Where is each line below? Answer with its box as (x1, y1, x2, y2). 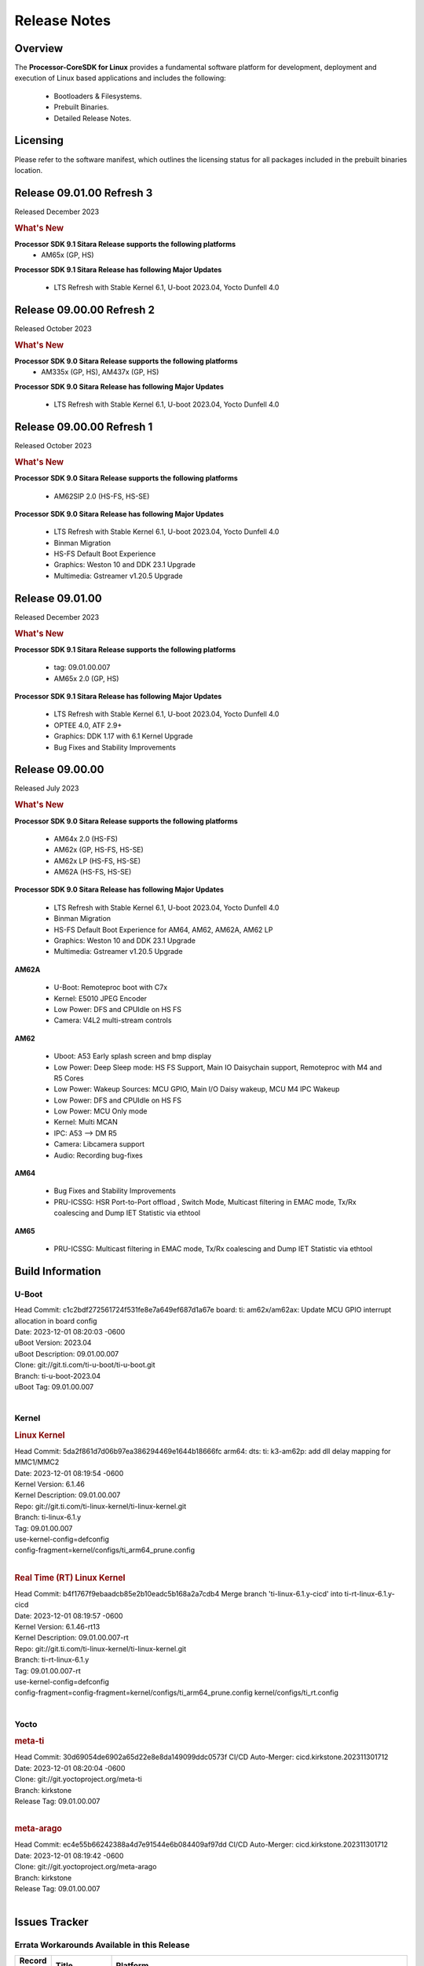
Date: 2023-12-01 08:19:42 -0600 (14, 1850, 124, 1860)
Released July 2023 (14, 783, 79, 793)
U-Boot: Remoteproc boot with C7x (53, 983, 168, 992)
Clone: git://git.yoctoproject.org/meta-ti (14, 1774, 143, 1784)
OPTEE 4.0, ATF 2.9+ (53, 720, 122, 730)
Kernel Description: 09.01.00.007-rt (14, 1633, 129, 1643)
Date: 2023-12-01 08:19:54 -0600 (14, 1468, 124, 1478)
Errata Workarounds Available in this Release (14, 1939, 190, 1950)
